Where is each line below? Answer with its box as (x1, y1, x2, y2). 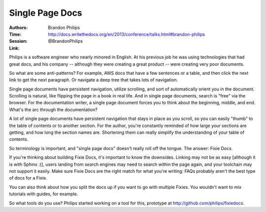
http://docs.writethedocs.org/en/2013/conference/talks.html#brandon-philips (48, 31, 205, 37)
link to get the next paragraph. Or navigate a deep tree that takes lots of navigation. (9, 77, 178, 83)
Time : (9, 31, 22, 37)
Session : (9, 38, 28, 44)
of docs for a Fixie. (9, 175, 47, 181)
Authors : (9, 25, 28, 30)
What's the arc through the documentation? (9, 106, 98, 113)
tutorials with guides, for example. (9, 191, 78, 197)
